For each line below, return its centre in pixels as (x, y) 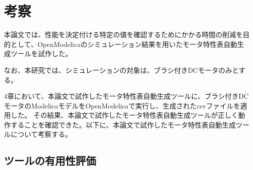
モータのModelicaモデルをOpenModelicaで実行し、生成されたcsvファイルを (122, 105)
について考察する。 (41, 134)
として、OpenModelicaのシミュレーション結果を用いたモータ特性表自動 (124, 44)
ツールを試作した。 (41, 53)
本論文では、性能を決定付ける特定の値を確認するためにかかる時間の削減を (123, 34)
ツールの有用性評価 (50, 160)
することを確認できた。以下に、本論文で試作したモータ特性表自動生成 (123, 124)
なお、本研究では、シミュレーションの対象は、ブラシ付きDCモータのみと (121, 70)
